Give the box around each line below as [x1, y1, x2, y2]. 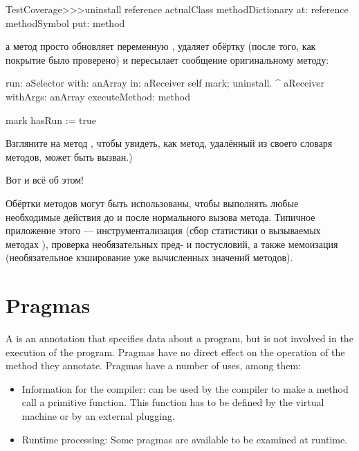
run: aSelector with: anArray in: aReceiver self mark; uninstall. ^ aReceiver [6, 76, 324, 90]
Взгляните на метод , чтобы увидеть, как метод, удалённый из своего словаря [6, 136, 333, 150]
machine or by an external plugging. [21, 409, 175, 423]
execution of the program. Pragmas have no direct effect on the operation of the [6, 344, 345, 359]
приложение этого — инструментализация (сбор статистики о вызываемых [6, 223, 321, 238]
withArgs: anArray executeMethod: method [6, 89, 190, 103]
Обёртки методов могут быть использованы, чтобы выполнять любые [6, 195, 299, 210]
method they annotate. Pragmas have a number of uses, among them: [6, 358, 302, 373]
